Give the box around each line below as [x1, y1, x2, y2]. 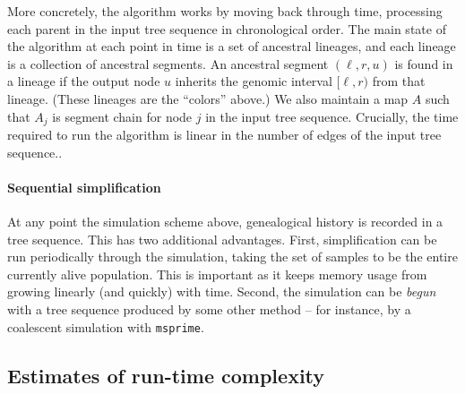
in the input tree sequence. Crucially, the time [205, 107, 459, 125]
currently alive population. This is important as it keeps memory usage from [7, 264, 427, 283]
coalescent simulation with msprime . [7, 317, 204, 336]
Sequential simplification [7, 177, 161, 196]
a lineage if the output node [7, 72, 160, 90]
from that [372, 72, 426, 90]
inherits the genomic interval [175, 72, 332, 90]
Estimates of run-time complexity [7, 361, 325, 389]
